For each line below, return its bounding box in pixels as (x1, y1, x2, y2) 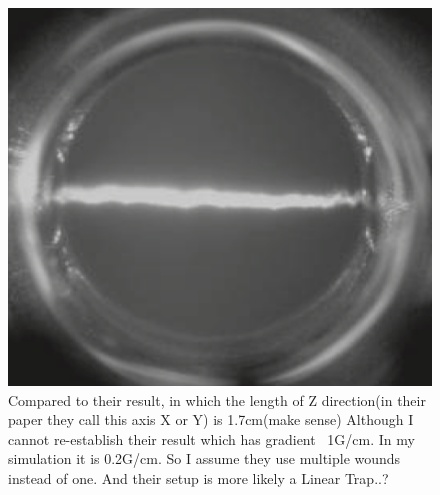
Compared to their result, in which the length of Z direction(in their (8, 389, 426, 410)
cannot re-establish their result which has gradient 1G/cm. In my (8, 428, 415, 449)
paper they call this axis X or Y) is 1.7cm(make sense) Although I (8, 409, 414, 430)
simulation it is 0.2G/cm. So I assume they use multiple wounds (8, 448, 401, 469)
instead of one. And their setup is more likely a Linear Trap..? (8, 468, 389, 489)
